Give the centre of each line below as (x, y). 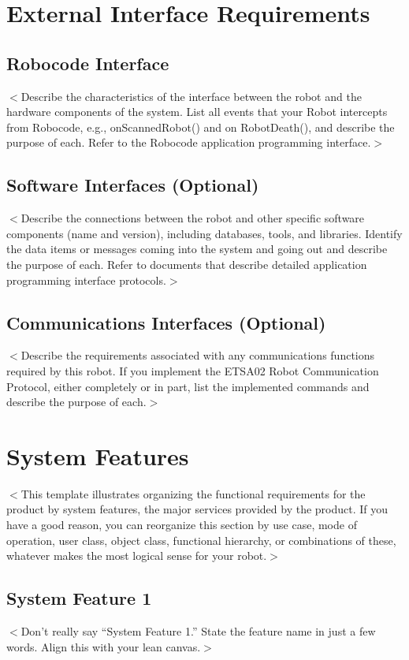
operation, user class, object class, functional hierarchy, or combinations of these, (201, 540)
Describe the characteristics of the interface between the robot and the (191, 96)
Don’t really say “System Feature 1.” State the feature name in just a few (198, 631)
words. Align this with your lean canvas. (104, 646)
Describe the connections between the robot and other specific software (193, 218)
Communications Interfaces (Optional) (166, 322)
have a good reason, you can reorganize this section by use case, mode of (182, 525)
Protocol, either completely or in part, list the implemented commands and (188, 386)
